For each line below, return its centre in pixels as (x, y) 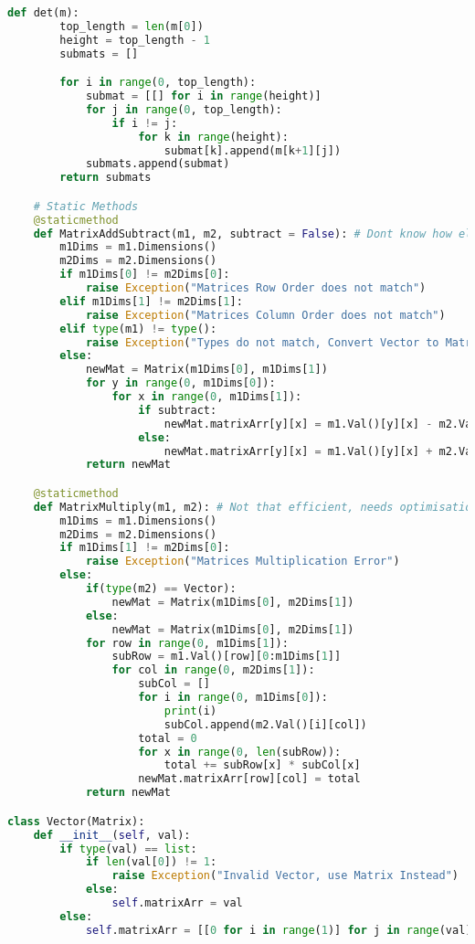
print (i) (190, 711)
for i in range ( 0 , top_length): (158, 83)
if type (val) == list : (128, 849)
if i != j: (145, 123)
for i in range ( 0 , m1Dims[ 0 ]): (233, 698)
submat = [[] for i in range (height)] (203, 96)
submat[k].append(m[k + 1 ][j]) (253, 150)
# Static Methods (86, 206)
